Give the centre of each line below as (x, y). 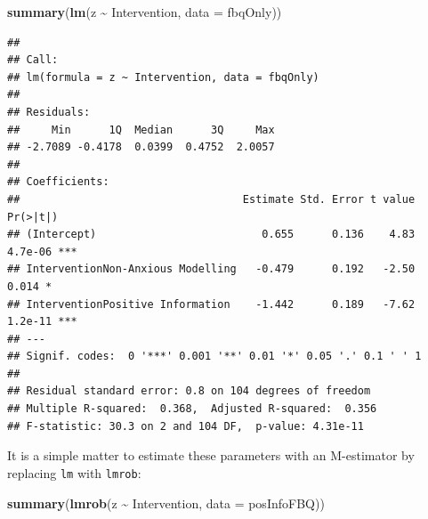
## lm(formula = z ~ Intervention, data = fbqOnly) (163, 77)
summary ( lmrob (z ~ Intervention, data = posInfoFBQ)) (166, 503)
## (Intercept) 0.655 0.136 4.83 (211, 235)
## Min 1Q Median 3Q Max (141, 130)
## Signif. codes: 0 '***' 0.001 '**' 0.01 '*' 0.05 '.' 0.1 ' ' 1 (214, 357)
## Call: (33, 60)
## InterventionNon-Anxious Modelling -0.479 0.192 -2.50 (211, 269)
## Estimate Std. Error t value (211, 199)
